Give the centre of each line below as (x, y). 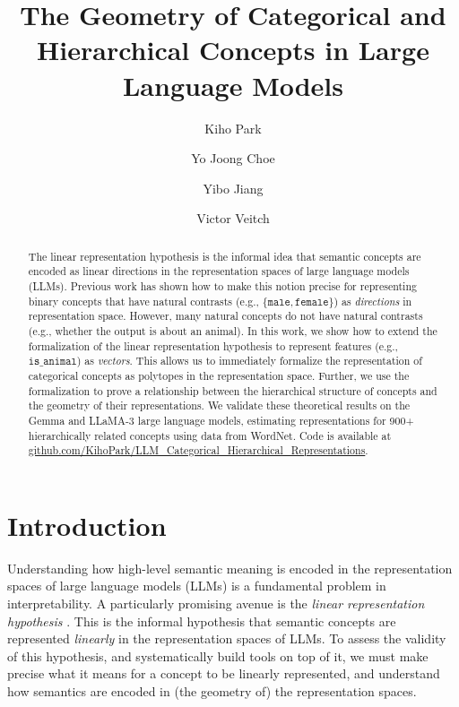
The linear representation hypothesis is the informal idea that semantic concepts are (225, 256)
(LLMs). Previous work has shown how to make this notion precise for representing (222, 285)
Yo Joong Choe (233, 158)
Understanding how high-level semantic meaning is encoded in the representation (230, 568)
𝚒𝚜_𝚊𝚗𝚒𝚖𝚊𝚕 (52, 362)
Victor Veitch (233, 218)
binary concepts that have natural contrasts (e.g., (143, 301)
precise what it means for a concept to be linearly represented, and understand (224, 673)
